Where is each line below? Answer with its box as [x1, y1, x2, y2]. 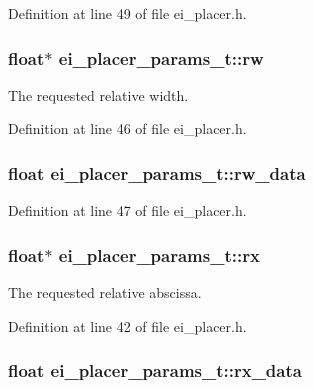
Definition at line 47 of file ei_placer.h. [8, 200, 247, 221]
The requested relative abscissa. [8, 282, 202, 303]
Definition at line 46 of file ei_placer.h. [8, 118, 247, 139]
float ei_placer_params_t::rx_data [8, 358, 302, 383]
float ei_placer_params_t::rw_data [8, 160, 306, 185]
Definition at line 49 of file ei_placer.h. [8, 3, 247, 23]
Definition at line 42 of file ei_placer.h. [8, 315, 247, 336]
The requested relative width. [8, 84, 189, 105]
